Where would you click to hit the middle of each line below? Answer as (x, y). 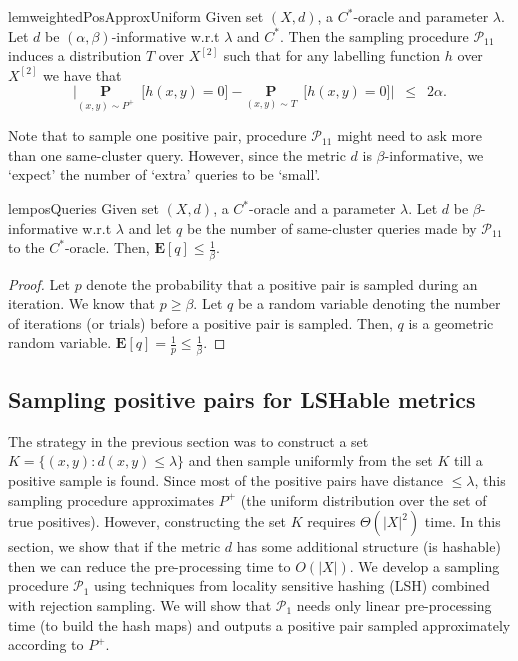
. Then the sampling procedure (374, 35)
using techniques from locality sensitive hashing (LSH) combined (292, 585)
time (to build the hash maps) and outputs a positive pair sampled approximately (259, 624)
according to (46, 644)
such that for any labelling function (332, 55)
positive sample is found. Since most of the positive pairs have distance (225, 479)
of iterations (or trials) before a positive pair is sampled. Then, (200, 322)
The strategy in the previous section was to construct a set (188, 440)
